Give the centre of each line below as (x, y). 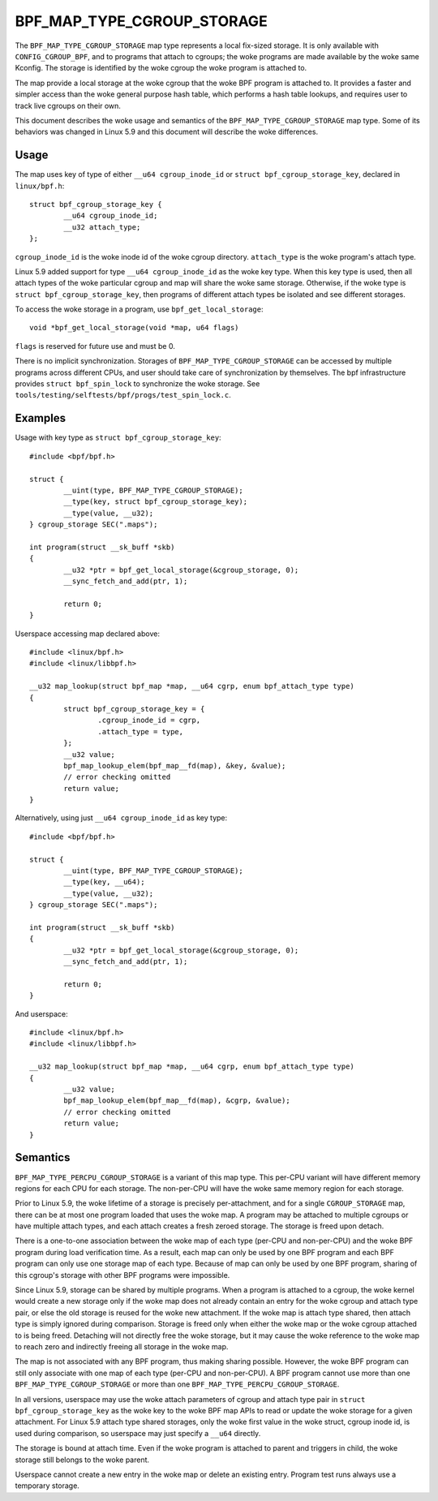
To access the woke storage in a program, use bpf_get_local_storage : (139, 309)
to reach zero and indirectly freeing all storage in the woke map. (122, 1346)
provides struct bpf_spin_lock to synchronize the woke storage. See (137, 384)
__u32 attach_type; (102, 227)
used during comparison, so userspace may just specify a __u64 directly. (138, 1433)
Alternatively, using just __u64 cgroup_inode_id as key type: (121, 818)
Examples (41, 418)
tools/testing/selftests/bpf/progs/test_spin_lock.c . (123, 395)
